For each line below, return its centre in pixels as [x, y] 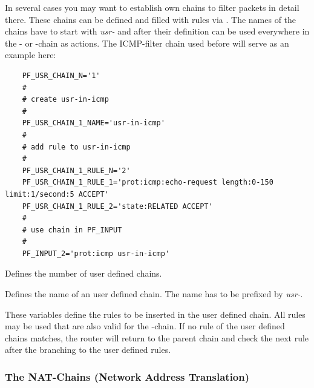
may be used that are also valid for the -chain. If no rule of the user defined [145, 326]
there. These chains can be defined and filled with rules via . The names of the [151, 19]
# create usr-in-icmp [65, 100]
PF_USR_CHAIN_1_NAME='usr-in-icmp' [93, 123]
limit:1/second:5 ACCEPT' [57, 194]
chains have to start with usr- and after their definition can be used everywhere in [157, 31]
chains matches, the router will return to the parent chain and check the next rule [157, 337]
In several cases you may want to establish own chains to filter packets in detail [152, 7]
